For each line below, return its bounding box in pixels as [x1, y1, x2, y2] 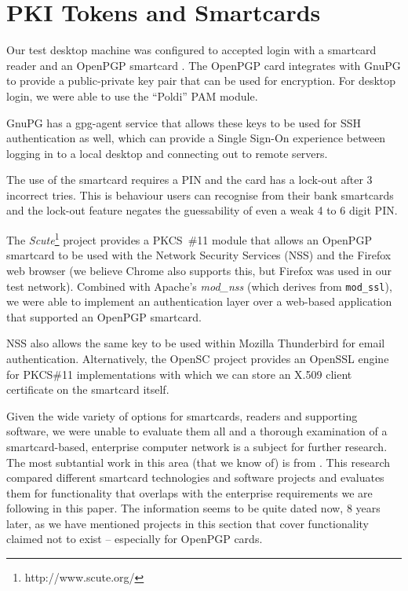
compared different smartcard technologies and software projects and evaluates [6, 469, 384, 486]
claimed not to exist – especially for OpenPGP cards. [6, 530, 263, 547]
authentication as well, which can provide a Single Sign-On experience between [6, 130, 386, 146]
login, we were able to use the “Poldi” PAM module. [6, 87, 258, 104]
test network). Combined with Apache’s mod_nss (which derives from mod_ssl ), [6, 277, 392, 294]
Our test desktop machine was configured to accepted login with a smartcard [6, 42, 377, 58]
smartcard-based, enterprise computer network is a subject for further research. [6, 438, 388, 454]
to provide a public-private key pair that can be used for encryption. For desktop [6, 72, 396, 89]
